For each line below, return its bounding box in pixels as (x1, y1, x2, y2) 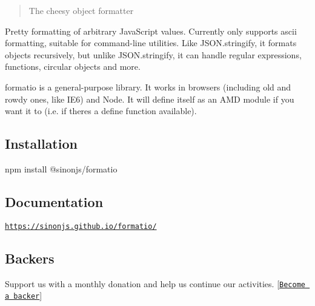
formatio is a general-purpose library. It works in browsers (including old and (5, 80, 291, 93)
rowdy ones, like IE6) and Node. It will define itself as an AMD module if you (5, 92, 294, 105)
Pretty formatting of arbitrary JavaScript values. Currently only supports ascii (5, 24, 297, 37)
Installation (5, 134, 78, 153)
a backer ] (5, 289, 42, 302)
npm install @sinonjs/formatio (5, 162, 118, 175)
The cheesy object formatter (28, 4, 134, 16)
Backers (5, 248, 55, 267)
